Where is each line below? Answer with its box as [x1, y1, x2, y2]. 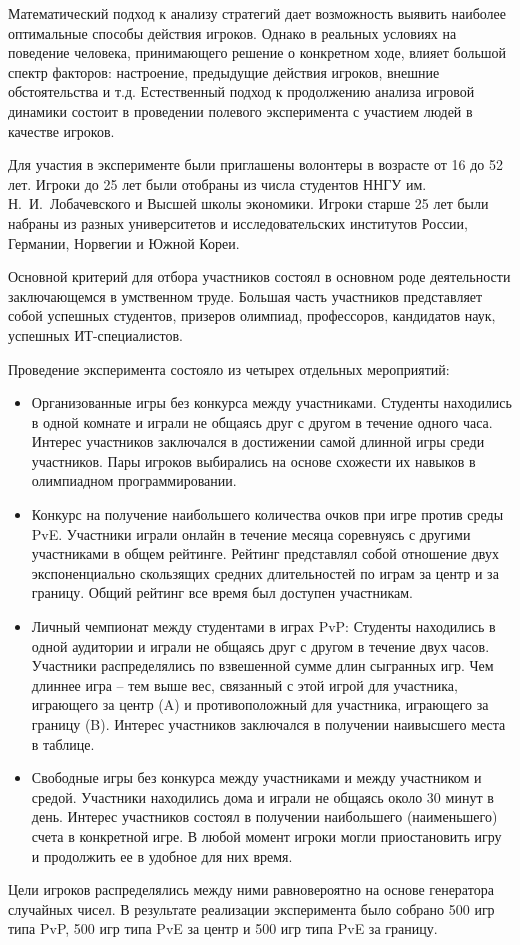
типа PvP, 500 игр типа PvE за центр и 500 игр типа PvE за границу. [8, 918, 438, 939]
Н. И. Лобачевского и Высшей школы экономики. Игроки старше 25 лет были [8, 193, 489, 214]
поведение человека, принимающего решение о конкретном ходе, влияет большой [8, 42, 507, 63]
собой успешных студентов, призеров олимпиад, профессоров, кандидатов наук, [8, 305, 496, 326]
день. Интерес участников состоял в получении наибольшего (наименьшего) [31, 806, 498, 827]
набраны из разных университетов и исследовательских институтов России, [8, 212, 468, 233]
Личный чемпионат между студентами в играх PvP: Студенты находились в [31, 616, 496, 637]
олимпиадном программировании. [31, 470, 237, 491]
